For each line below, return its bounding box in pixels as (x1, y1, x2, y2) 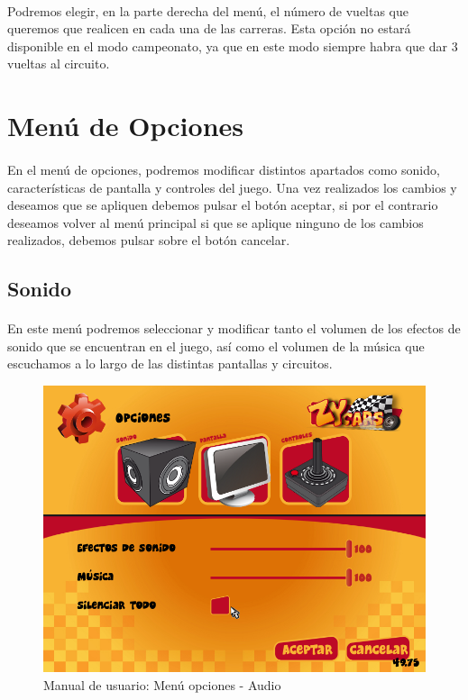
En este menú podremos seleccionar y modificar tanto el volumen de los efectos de (7, 319, 461, 338)
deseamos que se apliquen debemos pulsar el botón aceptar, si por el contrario (7, 195, 438, 214)
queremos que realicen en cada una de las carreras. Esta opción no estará (7, 19, 411, 38)
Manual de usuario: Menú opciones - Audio (43, 675, 281, 694)
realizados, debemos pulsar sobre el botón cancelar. (7, 231, 290, 250)
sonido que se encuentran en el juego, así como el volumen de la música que (7, 336, 425, 355)
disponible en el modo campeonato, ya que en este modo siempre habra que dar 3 (7, 36, 458, 55)
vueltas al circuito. (7, 54, 110, 73)
